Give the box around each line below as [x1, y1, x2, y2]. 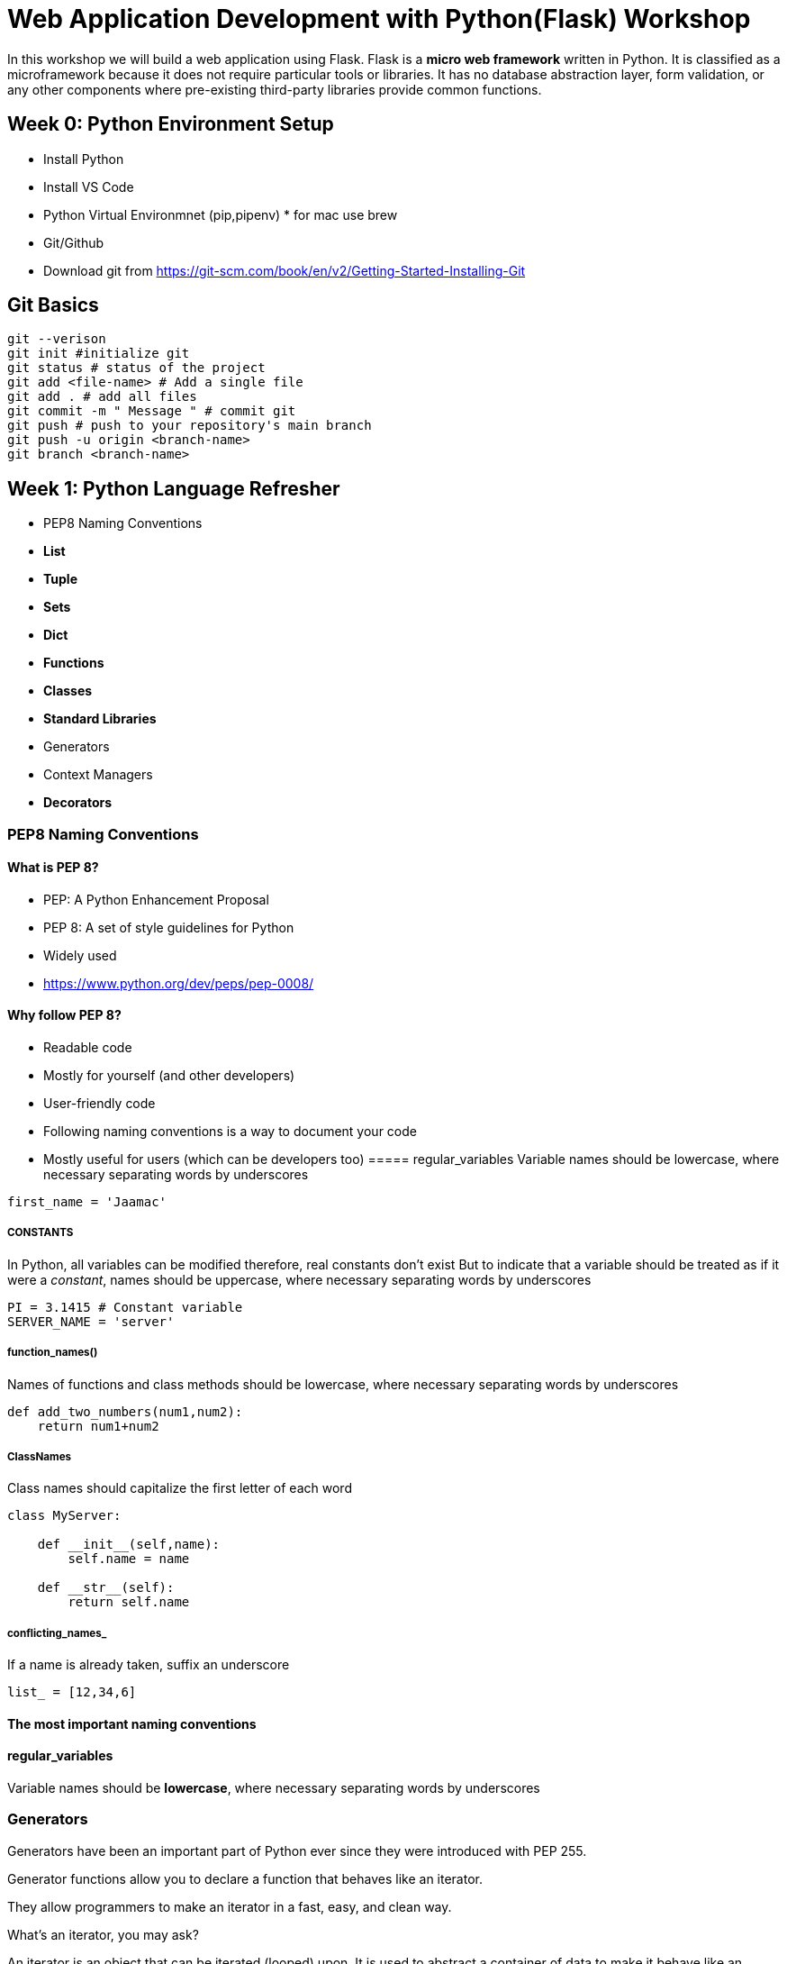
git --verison [7, 332, 106, 347]
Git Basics [7, 294, 99, 317]
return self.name [68, 1595, 190, 1610]
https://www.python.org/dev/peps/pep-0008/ [43, 975, 314, 991]
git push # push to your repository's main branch [7, 418, 372, 433]
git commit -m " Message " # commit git [7, 404, 296, 419]
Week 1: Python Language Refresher [7, 477, 340, 500]
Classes [43, 683, 93, 699]
